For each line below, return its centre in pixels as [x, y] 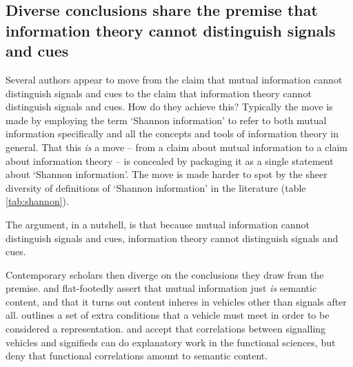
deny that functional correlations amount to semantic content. [137, 356]
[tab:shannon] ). [37, 201]
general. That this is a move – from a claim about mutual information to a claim [176, 147]
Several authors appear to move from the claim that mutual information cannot [174, 79]
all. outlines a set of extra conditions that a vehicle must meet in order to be [168, 315]
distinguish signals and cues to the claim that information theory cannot [159, 93]
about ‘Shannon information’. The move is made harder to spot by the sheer [167, 174]
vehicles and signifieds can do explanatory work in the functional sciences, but [171, 342]
